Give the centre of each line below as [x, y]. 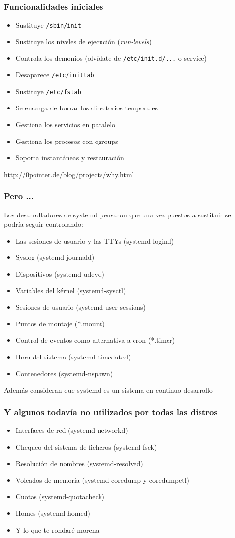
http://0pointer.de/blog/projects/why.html [69, 174]
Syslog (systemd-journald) [55, 257]
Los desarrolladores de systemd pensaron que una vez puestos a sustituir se [117, 214]
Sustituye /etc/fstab [48, 91]
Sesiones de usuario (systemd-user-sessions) [81, 307]
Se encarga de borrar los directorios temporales [87, 108]
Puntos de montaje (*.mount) [60, 323]
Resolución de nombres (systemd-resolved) [79, 463]
